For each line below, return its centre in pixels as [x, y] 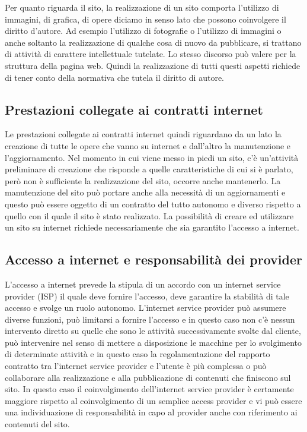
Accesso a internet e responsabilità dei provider [153, 259]
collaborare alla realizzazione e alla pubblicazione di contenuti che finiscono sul [148, 377]
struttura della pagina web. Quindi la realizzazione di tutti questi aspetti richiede [153, 65]
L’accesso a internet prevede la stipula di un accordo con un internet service [143, 284]
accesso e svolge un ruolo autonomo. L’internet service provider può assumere [145, 308]
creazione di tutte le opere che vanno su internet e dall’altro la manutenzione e [148, 145]
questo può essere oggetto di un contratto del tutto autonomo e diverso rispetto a [153, 204]
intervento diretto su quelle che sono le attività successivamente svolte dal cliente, [153, 331]
